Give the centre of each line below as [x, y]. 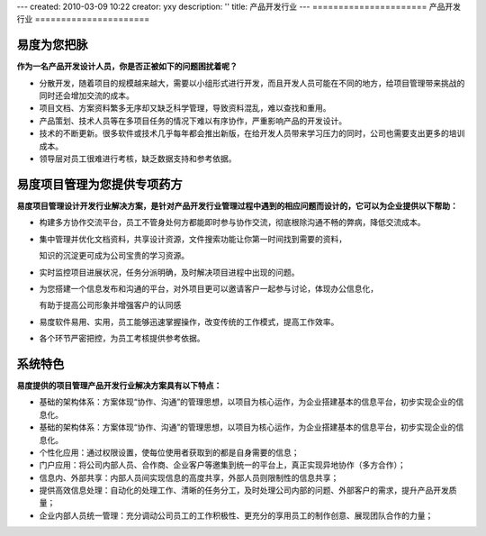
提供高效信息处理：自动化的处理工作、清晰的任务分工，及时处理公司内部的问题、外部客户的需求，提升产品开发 [244, 490]
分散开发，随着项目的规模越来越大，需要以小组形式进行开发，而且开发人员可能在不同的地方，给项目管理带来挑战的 [252, 83]
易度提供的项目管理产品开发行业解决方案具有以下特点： [119, 385]
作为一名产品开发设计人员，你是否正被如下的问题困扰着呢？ [127, 67]
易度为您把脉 [52, 45]
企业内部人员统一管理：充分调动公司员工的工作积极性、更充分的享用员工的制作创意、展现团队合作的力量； [236, 515]
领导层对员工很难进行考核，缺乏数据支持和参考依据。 [138, 159]
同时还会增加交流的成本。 [86, 95]
